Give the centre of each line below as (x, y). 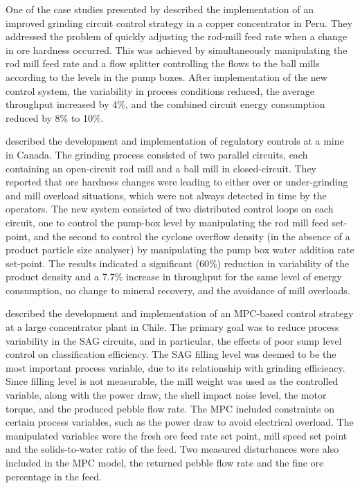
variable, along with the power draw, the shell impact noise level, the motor (166, 395)
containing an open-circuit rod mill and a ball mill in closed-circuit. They (161, 168)
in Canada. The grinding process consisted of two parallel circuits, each (157, 154)
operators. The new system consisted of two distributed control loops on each (170, 209)
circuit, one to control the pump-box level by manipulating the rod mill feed (167, 222)
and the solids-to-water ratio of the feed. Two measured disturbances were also (172, 449)
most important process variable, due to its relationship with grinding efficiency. (175, 367)
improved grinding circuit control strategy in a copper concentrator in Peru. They (179, 22)
